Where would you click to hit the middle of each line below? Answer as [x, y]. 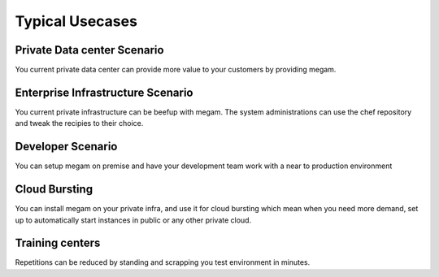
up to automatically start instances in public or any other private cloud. [133, 220]
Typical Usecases [76, 21]
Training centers [58, 243]
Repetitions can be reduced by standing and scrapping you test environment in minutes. [163, 262]
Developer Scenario [66, 147]
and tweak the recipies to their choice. [79, 123]
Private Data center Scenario [89, 50]
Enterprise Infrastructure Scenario [104, 92]
